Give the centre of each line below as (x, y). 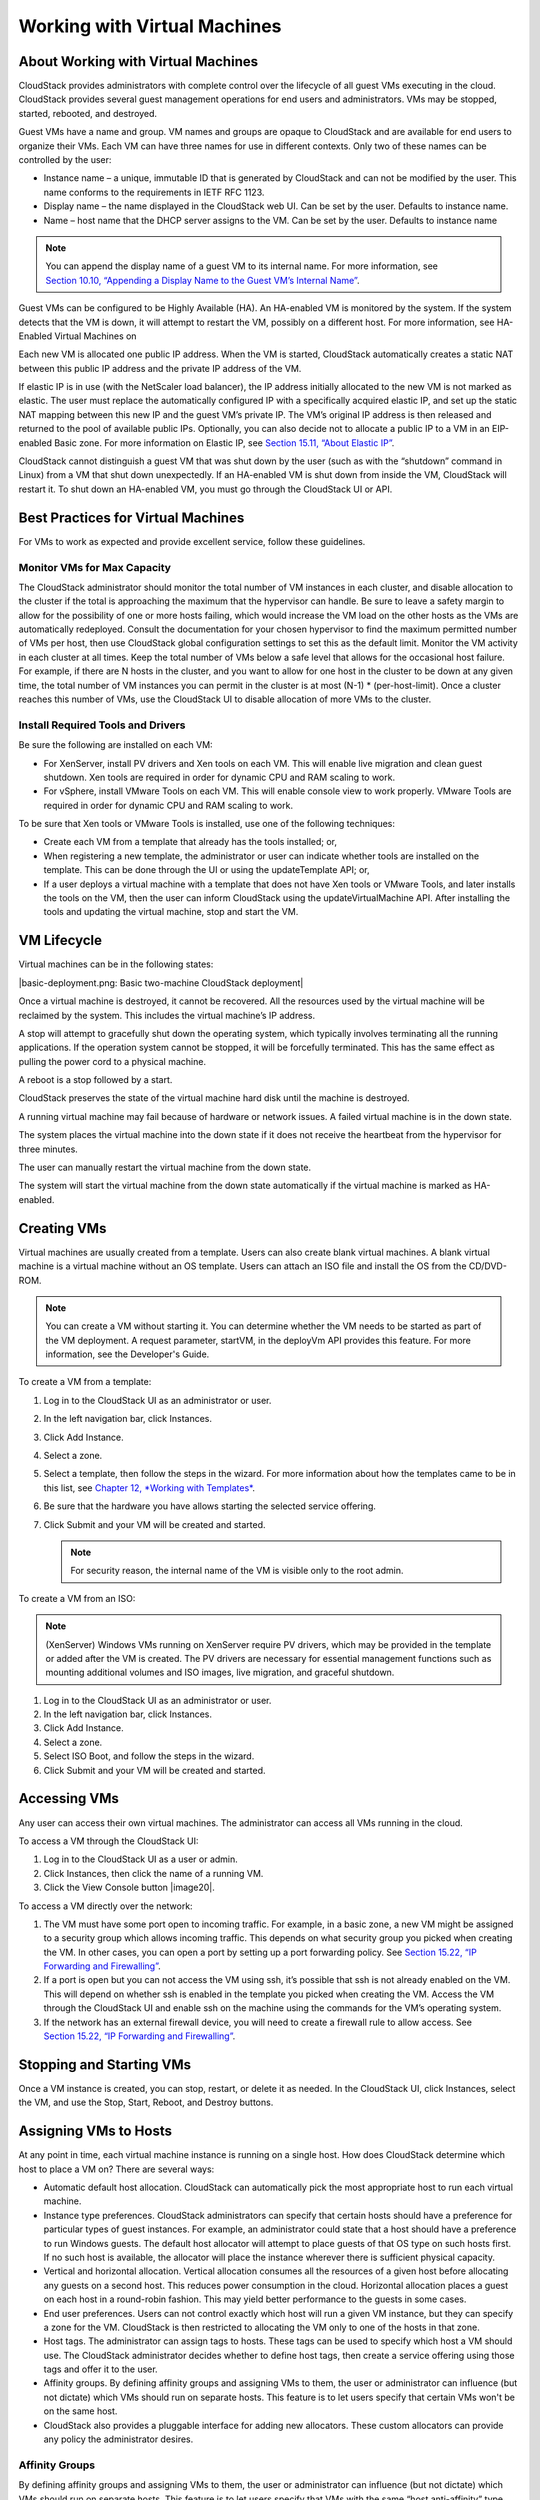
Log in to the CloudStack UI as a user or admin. (141, 1859)
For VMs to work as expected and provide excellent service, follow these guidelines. (192, 541)
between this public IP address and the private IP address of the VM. (160, 368)
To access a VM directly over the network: (106, 1906)
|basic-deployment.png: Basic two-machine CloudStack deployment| (161, 982)
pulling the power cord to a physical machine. (112, 1061)
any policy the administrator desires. (118, 2439)
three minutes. (48, 1149)
